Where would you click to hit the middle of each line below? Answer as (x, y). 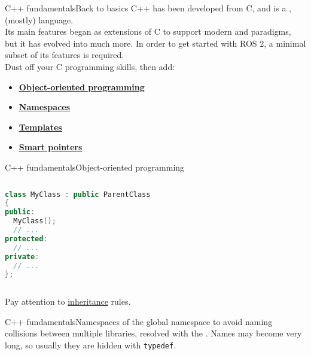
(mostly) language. (39, 19)
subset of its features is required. (65, 55)
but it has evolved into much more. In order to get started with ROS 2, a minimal (155, 43)
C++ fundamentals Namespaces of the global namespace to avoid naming (139, 321)
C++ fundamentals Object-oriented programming (95, 167)
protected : (26, 239)
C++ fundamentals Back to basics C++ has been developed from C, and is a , (148, 8)
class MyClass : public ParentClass (78, 194)
